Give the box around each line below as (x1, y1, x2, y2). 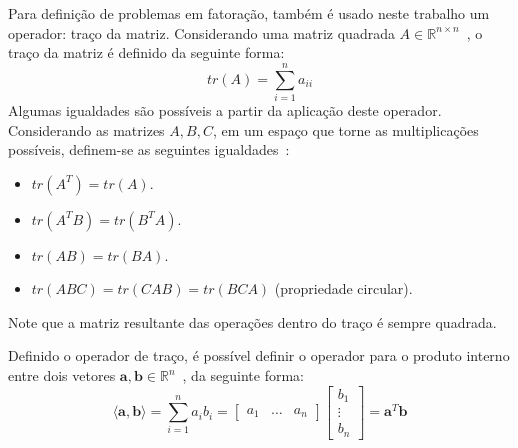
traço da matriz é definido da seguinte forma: (8, 42, 285, 63)
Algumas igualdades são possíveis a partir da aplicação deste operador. (8, 99, 442, 120)
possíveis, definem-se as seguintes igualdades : (8, 139, 290, 160)
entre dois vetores (8, 365, 116, 386)
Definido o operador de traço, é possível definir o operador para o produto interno (8, 345, 510, 366)
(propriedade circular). (274, 278, 413, 299)
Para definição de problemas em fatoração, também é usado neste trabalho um (8, 3, 490, 23)
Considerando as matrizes (8, 119, 165, 140)
